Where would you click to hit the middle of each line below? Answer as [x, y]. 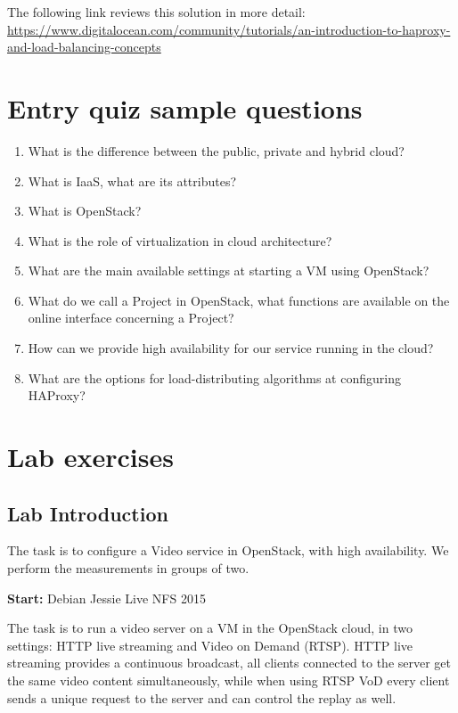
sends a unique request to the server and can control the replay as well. [202, 697]
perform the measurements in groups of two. [128, 568]
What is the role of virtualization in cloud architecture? [180, 240]
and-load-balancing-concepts [84, 47]
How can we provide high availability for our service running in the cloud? [231, 348]
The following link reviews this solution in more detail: [156, 12]
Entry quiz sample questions [185, 107]
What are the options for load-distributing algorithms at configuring [214, 377]
